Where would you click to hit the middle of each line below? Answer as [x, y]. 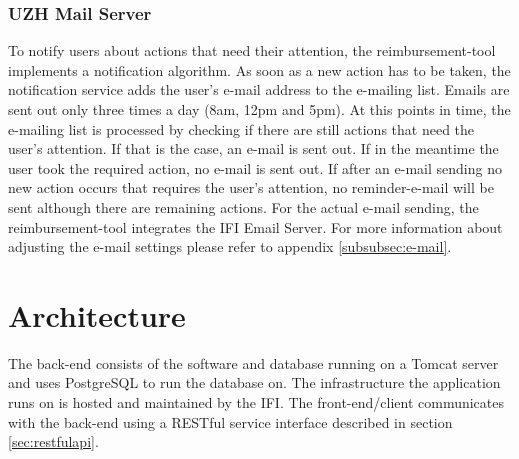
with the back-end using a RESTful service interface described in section [230, 421]
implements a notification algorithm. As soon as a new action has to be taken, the [259, 69]
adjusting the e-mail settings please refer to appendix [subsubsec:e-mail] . [230, 246]
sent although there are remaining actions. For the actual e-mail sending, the [243, 206]
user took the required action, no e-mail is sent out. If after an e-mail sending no [255, 167]
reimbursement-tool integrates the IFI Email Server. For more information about [255, 226]
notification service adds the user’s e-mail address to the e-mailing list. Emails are [259, 89]
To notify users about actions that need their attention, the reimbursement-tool [252, 50]
